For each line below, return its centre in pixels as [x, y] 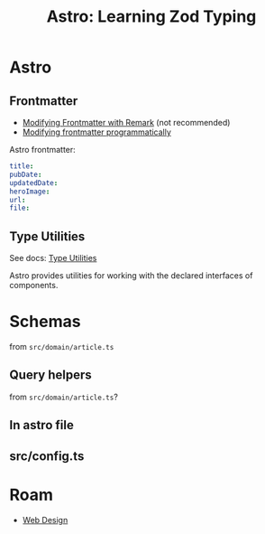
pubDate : [26, 174]
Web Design [45, 520]
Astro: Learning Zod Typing [151, 17]
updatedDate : [34, 183]
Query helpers [50, 375]
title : [22, 166]
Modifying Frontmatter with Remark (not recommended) [126, 122]
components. [34, 286]
